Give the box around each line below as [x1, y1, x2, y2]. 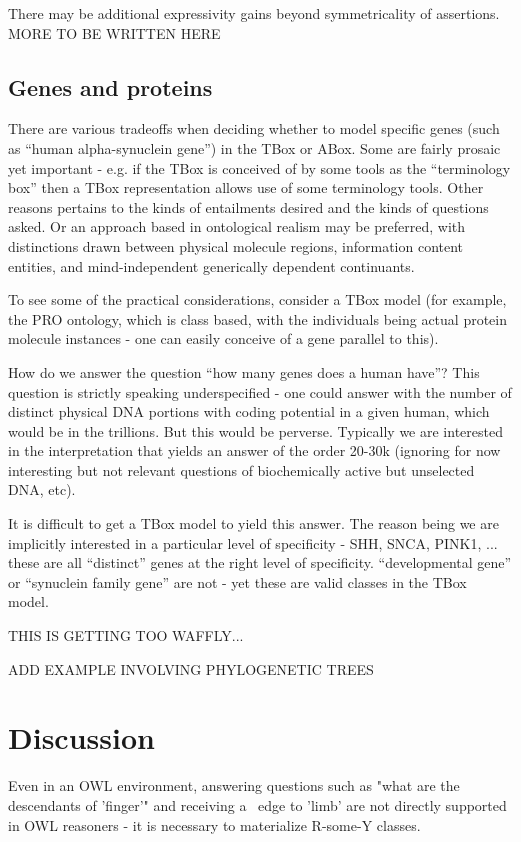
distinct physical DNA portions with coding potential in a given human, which [8, 401, 490, 422]
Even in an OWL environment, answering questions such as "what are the [8, 775, 460, 796]
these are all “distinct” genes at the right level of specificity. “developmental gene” [8, 552, 512, 573]
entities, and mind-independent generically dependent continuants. [8, 255, 415, 276]
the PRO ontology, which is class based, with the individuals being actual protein [8, 308, 508, 329]
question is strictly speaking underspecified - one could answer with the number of [8, 381, 512, 402]
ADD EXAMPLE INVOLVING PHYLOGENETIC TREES [8, 658, 374, 679]
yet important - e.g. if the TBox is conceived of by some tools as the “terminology [8, 157, 511, 178]
